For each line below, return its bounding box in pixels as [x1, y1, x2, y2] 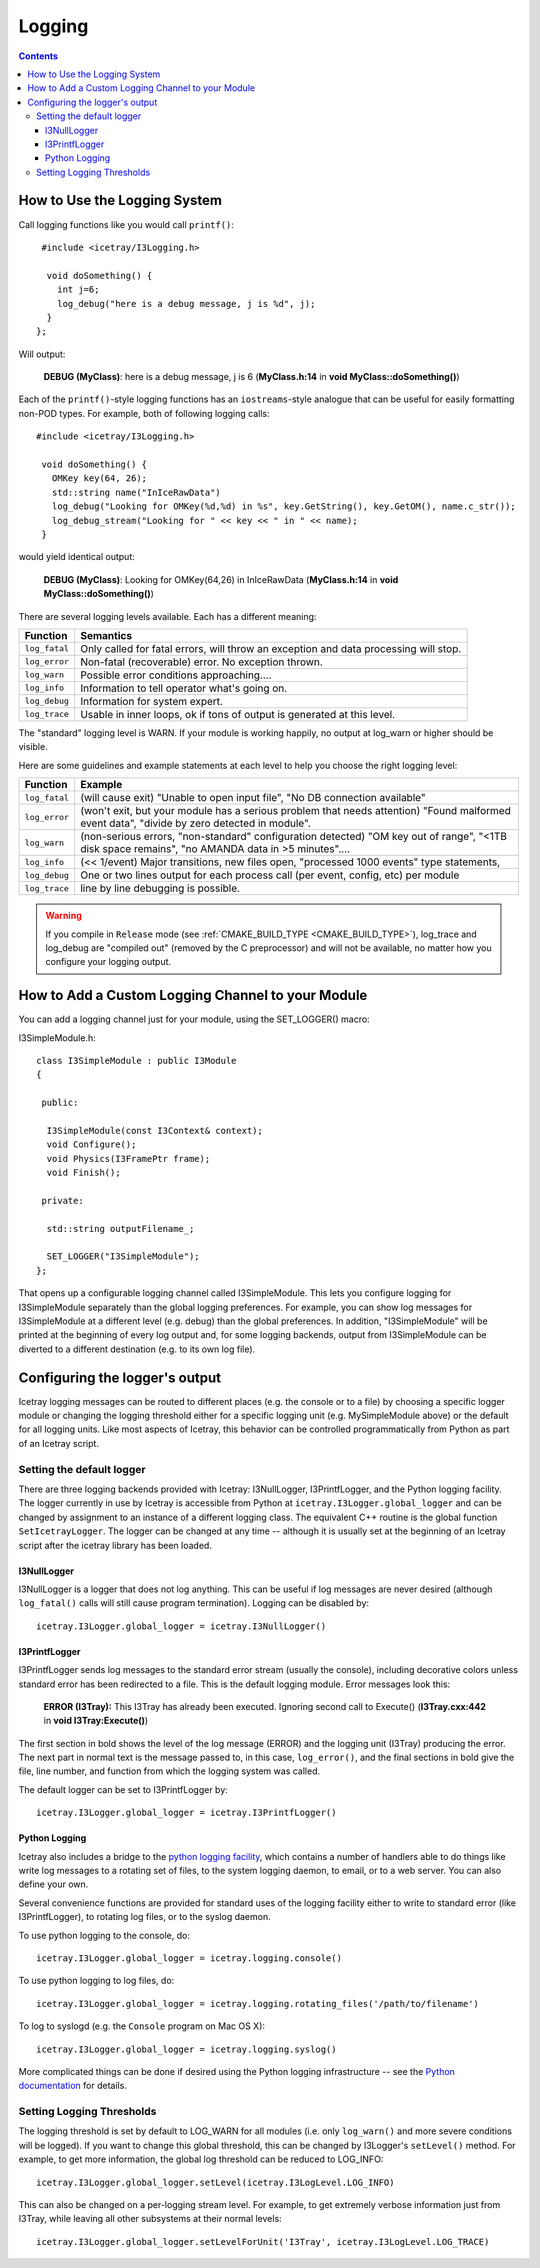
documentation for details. [18, 2080, 127, 2092]
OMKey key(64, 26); [51, 473, 148, 484]
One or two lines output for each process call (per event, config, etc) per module [80, 868, 460, 882]
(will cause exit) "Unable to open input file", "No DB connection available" [80, 791, 426, 805]
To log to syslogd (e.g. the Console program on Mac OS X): [18, 2020, 265, 2032]
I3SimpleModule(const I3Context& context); [46, 1125, 264, 1136]
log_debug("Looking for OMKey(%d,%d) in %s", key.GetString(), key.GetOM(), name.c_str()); [51, 501, 517, 512]
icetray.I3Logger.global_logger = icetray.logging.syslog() [36, 2043, 337, 2055]
